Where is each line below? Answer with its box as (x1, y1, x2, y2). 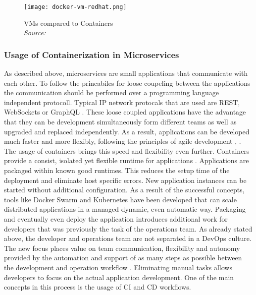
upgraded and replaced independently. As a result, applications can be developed (4, 126, 250, 136)
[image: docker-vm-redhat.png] (24, 3, 127, 10)
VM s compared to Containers (24, 17, 113, 28)
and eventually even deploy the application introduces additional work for (4, 213, 228, 224)
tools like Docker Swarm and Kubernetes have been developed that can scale (4, 194, 237, 204)
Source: (24, 27, 46, 38)
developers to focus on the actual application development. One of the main (4, 272, 234, 282)
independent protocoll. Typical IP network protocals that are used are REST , (4, 97, 240, 107)
